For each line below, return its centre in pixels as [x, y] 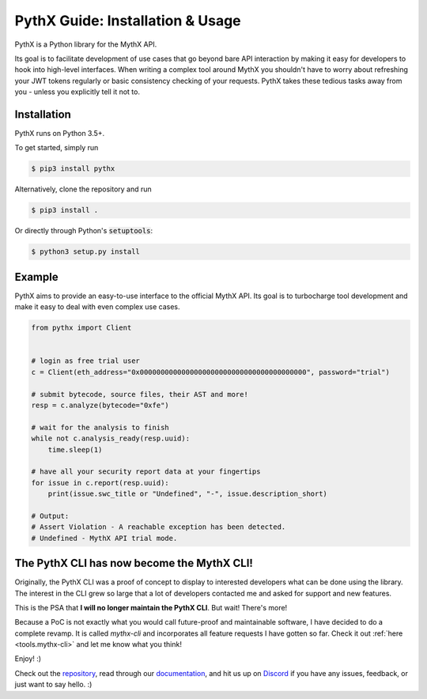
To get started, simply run [57, 148]
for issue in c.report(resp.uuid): [100, 483]
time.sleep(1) [75, 450]
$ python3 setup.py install [85, 252]
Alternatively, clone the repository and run [83, 189]
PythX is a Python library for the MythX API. [86, 44]
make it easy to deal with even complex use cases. [97, 307]
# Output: [50, 516]
